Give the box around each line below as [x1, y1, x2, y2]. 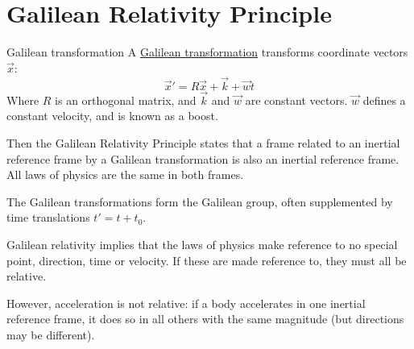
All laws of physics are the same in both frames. [6, 166, 244, 183]
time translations [6, 209, 90, 226]
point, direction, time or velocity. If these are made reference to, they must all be [6, 251, 407, 268]
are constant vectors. [245, 91, 348, 108]
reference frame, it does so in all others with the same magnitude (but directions [6, 310, 404, 327]
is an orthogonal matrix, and [55, 91, 197, 108]
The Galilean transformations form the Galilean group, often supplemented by [6, 193, 393, 210]
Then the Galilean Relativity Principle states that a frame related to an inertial [6, 134, 400, 151]
